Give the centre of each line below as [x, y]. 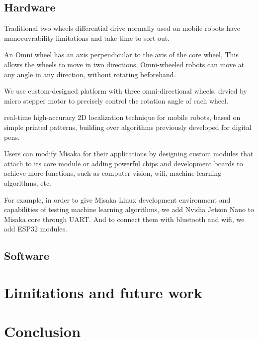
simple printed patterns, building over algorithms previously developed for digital [128, 127]
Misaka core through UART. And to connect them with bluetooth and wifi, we [124, 219]
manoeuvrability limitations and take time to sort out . [87, 38]
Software [27, 256]
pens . [12, 137]
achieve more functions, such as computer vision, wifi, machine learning [113, 173]
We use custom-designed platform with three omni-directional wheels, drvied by [126, 91]
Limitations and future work [103, 292]
